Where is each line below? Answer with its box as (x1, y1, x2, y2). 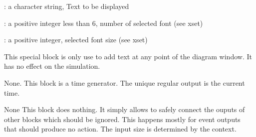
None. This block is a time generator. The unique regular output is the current (4, 77, 245, 88)
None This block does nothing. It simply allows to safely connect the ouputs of (4, 104, 245, 115)
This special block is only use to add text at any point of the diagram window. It (4, 51, 252, 61)
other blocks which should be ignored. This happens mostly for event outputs (4, 114, 241, 124)
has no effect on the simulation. (4, 61, 100, 71)
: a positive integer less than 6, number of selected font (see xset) (4, 17, 203, 28)
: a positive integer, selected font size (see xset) (4, 34, 148, 45)
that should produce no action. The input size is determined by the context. (4, 124, 237, 134)
